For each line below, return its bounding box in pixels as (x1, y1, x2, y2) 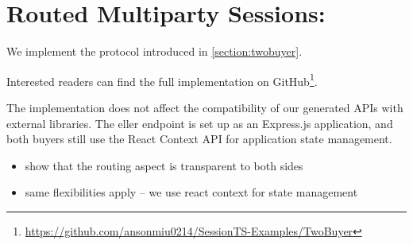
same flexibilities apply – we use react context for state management (25, 184, 358, 200)
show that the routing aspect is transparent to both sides (25, 157, 303, 173)
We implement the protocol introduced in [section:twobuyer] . (6, 43, 303, 60)
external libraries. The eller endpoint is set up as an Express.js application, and (6, 115, 393, 131)
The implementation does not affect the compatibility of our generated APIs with (6, 99, 403, 115)
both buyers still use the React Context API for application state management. (6, 130, 392, 147)
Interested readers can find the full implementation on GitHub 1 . (6, 70, 318, 89)
